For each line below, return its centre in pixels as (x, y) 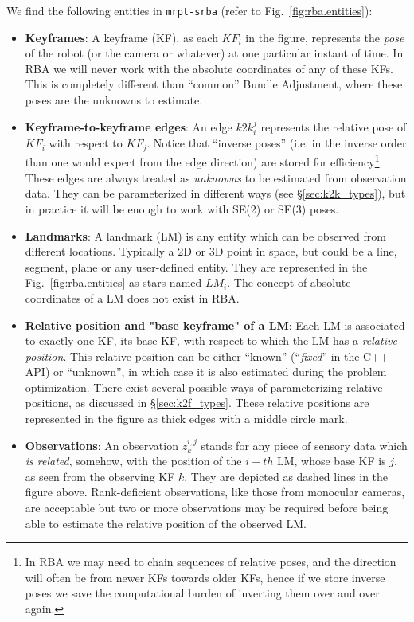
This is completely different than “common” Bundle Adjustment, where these (214, 84)
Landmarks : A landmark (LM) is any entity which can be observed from (205, 235)
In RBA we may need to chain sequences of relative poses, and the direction (211, 562)
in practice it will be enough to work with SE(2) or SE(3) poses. (182, 208)
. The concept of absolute (289, 282)
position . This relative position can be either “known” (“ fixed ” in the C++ (207, 356)
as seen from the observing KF (100, 476)
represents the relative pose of (334, 126)
